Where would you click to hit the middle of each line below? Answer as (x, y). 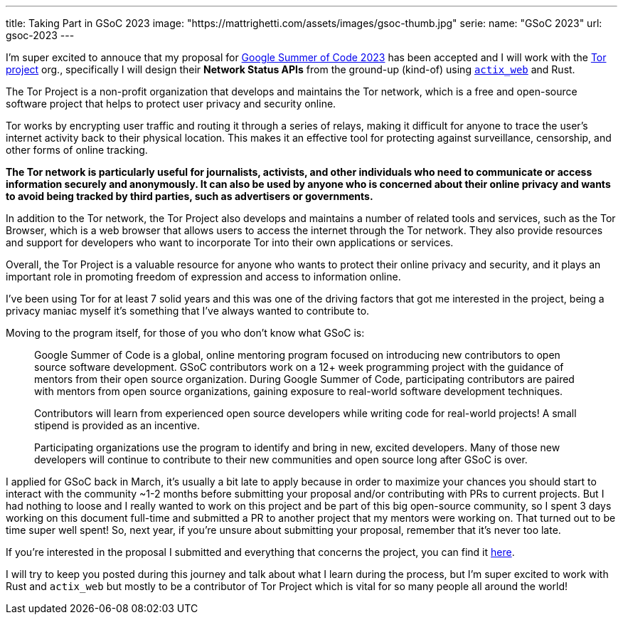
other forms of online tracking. (77, 150)
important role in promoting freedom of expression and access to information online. (203, 277)
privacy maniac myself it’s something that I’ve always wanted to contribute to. (188, 311)
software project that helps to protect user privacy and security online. (171, 104)
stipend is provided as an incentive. (117, 425)
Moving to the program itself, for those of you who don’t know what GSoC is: (185, 333)
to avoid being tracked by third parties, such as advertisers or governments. (190, 196)
